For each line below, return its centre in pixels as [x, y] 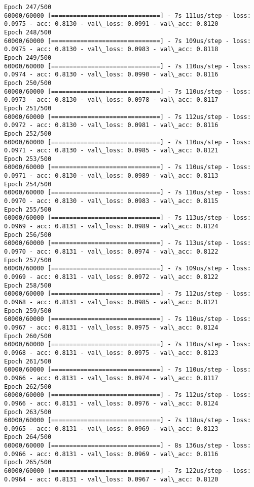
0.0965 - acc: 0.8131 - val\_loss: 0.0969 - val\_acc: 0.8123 [111, 429]
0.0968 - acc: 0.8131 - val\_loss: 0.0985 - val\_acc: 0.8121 [111, 302]
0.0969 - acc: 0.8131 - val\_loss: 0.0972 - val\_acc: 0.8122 [111, 277]
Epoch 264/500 [28, 437]
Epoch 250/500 [28, 83]
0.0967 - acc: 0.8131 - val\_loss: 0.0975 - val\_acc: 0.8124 [111, 327]
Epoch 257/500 [28, 260]
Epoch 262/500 [28, 387]
